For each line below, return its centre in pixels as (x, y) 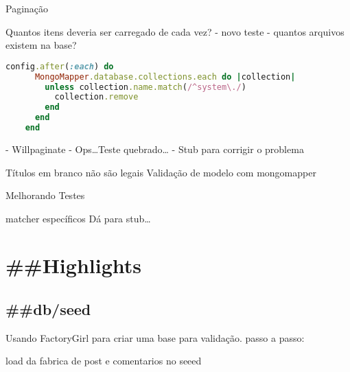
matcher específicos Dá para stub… (78, 218)
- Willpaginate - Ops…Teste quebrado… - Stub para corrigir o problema (155, 149)
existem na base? (41, 45)
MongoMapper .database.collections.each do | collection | (165, 77)
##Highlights (73, 265)
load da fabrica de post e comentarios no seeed (104, 361)
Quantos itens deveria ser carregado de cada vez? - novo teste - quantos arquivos (175, 31)
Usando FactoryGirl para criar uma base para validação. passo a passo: (155, 337)
